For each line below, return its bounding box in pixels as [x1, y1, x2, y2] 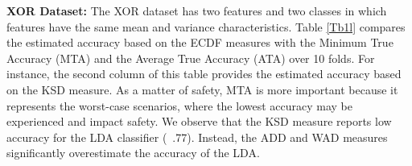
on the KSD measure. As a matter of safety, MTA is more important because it [6, 81, 398, 98]
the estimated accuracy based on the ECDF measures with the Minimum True [6, 34, 393, 51]
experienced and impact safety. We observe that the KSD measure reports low [6, 113, 392, 130]
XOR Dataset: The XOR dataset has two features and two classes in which [6, 2, 387, 19]
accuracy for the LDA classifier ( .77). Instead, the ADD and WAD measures [6, 128, 388, 145]
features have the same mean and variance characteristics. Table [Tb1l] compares [6, 18, 406, 35]
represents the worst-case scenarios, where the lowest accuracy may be [6, 97, 352, 114]
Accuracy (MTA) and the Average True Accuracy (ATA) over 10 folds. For [6, 49, 375, 66]
